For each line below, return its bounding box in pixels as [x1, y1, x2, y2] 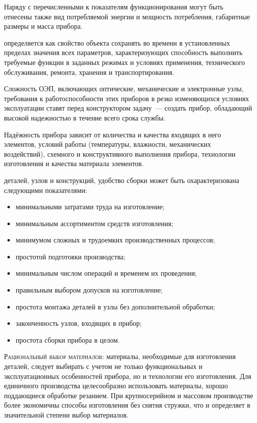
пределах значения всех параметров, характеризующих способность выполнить [4, 47, 243, 58]
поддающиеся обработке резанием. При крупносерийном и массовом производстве [4, 390, 254, 400]
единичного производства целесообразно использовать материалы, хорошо [4, 380, 228, 391]
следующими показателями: [4, 184, 87, 195]
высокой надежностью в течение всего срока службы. [4, 112, 166, 122]
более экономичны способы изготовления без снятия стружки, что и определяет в [4, 400, 251, 410]
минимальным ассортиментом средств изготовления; [15, 218, 173, 228]
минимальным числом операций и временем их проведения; [15, 268, 197, 278]
